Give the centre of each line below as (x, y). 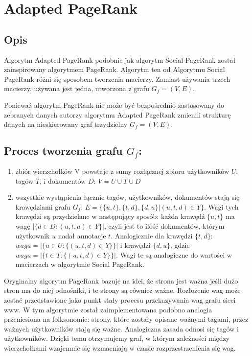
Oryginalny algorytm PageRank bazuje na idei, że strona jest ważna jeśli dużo (121, 280)
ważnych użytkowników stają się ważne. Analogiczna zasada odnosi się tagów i (121, 328)
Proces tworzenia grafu (63, 151)
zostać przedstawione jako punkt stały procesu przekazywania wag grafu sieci (120, 300)
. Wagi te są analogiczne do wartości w (174, 254)
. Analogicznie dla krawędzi (152, 235)
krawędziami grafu (43, 206)
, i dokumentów (63, 180)
